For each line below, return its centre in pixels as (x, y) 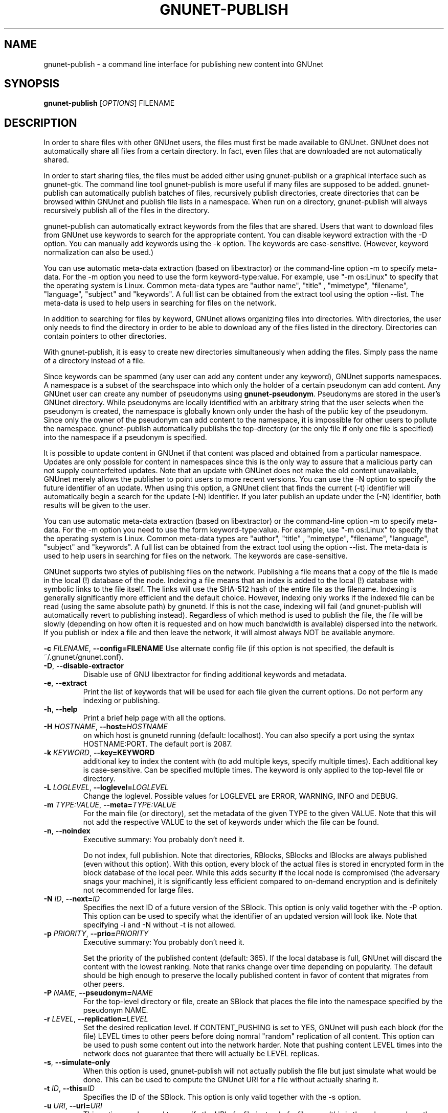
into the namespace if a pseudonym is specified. (125, 437)
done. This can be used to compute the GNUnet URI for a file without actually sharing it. (231, 1080)
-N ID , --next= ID (72, 899)
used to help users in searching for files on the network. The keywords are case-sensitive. (196, 556)
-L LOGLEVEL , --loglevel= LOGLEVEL (106, 787)
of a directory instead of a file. (94, 361)
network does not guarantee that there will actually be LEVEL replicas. (201, 1054)
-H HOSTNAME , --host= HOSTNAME (106, 727)
